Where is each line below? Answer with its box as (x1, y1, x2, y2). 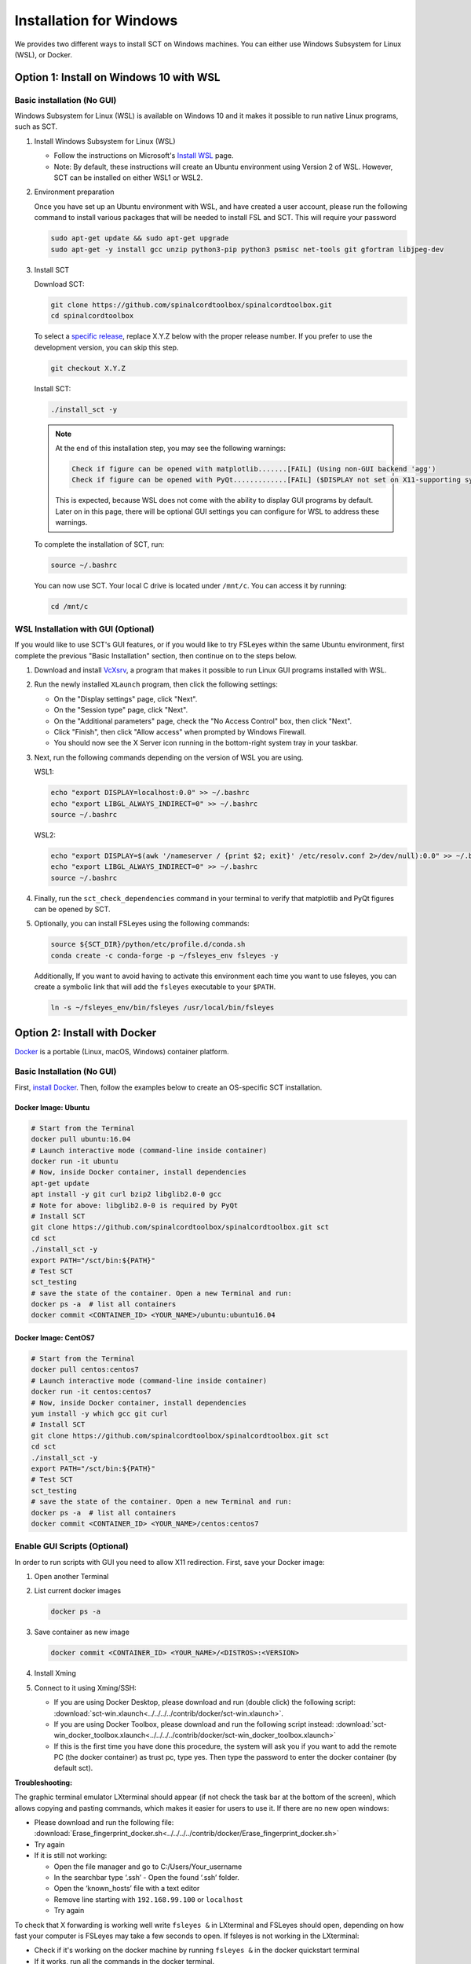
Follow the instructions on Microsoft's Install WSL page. (53, 151, 234, 160)
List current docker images (34, 1586, 122, 1596)
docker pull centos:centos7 (31, 1365, 139, 1374)
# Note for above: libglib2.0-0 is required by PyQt (31, 1200, 239, 1210)
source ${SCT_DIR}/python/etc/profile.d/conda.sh (50, 940, 246, 949)
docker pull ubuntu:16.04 (31, 1135, 131, 1144)
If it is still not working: (34, 1851, 108, 1860)
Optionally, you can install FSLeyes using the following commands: (34, 919, 250, 929)
